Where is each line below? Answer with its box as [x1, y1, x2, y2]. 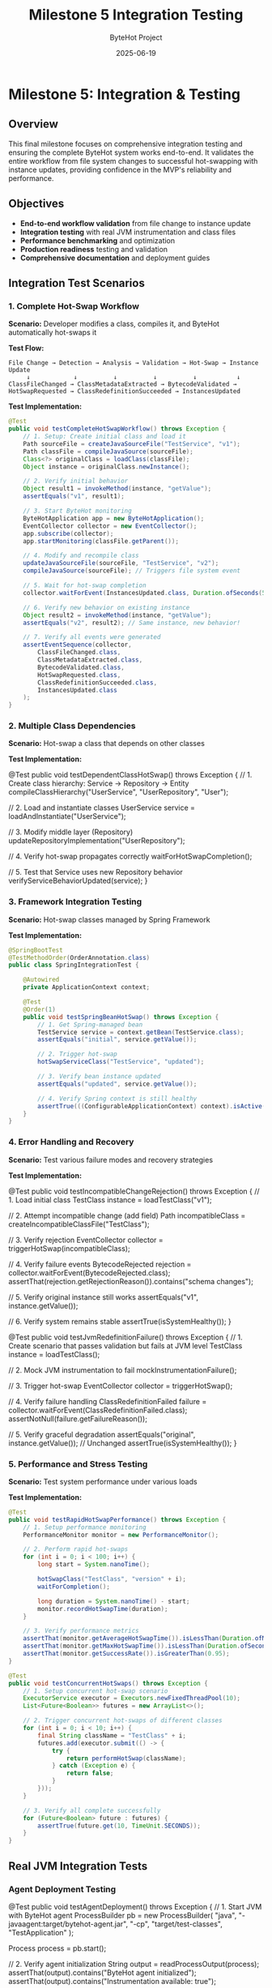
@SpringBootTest [8, 946, 63, 954]
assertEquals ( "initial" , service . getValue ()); [37, 1035, 198, 1043]
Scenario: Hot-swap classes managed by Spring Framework [8, 915, 210, 924]
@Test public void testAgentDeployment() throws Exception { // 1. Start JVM [8, 1901, 262, 1911]
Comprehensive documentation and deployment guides [19, 253, 210, 263]
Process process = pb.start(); [8, 1943, 107, 1953]
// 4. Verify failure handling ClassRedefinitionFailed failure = [8, 1396, 207, 1406]
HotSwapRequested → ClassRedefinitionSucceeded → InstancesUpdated [8, 388, 241, 396]
